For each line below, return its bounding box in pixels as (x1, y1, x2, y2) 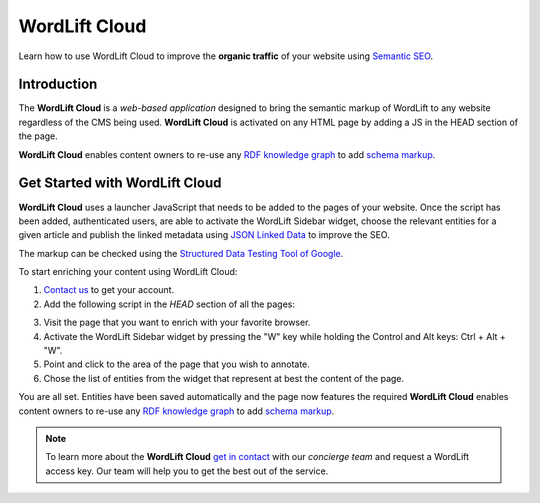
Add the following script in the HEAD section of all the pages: (43, 298, 295, 310)
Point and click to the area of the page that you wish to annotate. (43, 358, 310, 370)
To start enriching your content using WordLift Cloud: (18, 266, 238, 278)
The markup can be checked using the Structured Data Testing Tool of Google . (18, 247, 344, 259)
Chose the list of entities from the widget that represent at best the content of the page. (43, 372, 405, 384)
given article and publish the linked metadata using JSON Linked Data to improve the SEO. (18, 229, 390, 241)
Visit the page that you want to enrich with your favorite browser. (43, 316, 311, 329)
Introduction (18, 76, 98, 93)
